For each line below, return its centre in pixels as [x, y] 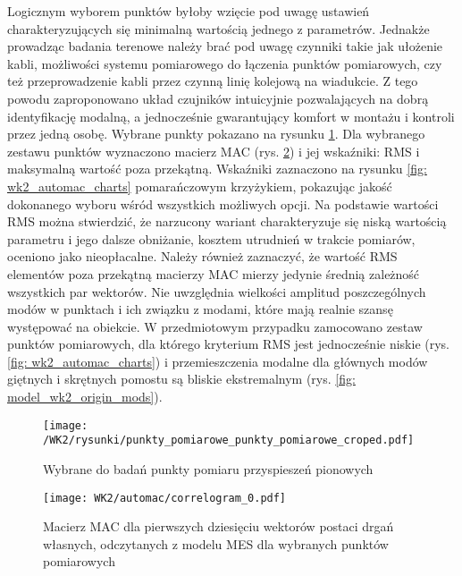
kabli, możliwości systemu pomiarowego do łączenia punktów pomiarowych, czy [225, 63]
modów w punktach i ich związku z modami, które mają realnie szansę [200, 309]
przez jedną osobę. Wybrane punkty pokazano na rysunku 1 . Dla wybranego [216, 134]
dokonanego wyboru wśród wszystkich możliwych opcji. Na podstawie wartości [223, 203]
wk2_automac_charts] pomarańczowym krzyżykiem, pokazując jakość [200, 186]
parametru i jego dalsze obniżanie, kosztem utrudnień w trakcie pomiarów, [211, 238]
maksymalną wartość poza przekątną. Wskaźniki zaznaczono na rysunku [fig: [217, 169]
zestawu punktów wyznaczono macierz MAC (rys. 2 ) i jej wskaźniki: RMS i [214, 151]
